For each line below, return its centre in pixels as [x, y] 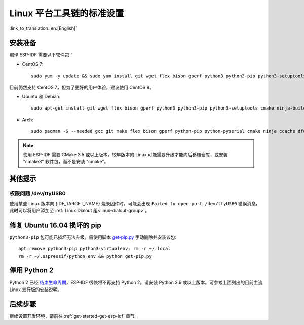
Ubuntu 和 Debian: [41, 97]
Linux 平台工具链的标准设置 [67, 13]
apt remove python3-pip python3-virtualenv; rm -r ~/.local [94, 249]
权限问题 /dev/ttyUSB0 [37, 194]
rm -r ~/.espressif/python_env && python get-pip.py [85, 256]
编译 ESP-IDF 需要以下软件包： [42, 55]
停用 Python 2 [31, 270]
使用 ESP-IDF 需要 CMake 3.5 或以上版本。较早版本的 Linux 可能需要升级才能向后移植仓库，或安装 [125, 154]
